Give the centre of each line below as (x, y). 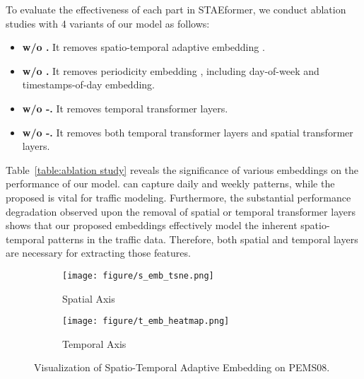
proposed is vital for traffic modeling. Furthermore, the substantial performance (178, 197)
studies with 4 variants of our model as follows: (108, 23)
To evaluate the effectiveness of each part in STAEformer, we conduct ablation (176, 9)
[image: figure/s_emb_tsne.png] (138, 275)
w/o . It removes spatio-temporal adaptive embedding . (143, 47)
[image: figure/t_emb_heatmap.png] (146, 321)
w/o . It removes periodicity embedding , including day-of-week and (171, 70)
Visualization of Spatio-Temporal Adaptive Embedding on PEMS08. (182, 367)
